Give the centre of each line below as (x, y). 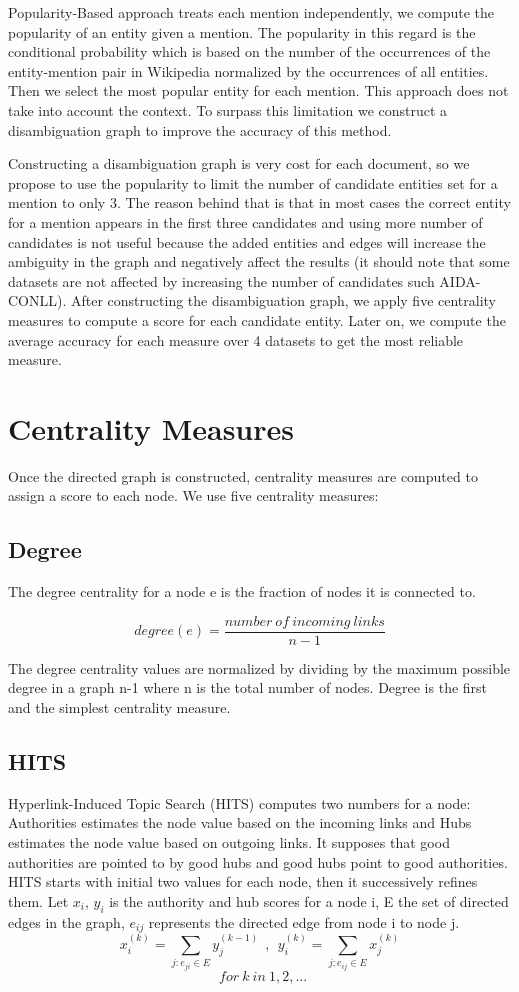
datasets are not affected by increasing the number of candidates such (221, 280)
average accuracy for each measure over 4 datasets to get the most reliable (236, 339)
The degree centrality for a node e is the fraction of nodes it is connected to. (242, 591)
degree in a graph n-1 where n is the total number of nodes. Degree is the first (248, 687)
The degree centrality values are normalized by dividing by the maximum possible (259, 667)
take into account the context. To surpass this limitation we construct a (228, 109)
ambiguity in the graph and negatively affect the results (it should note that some (259, 261)
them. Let (38, 900)
